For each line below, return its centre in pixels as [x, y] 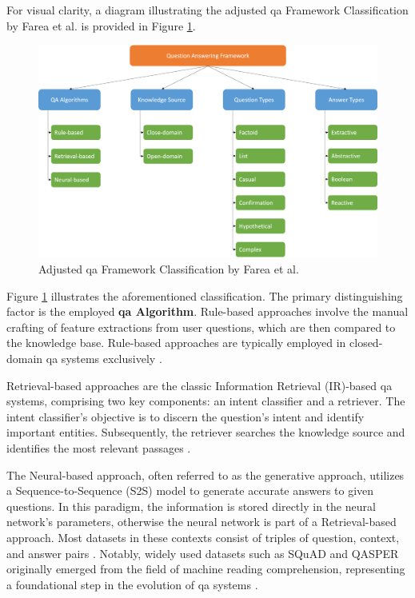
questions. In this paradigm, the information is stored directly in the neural [191, 506]
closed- [366, 343]
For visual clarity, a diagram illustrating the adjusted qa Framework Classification [207, 10]
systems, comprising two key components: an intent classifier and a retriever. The [206, 401]
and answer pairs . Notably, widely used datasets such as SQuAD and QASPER [203, 553]
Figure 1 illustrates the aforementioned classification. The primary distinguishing [205, 295]
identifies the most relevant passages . [99, 447]
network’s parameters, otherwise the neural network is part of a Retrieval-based [202, 522]
